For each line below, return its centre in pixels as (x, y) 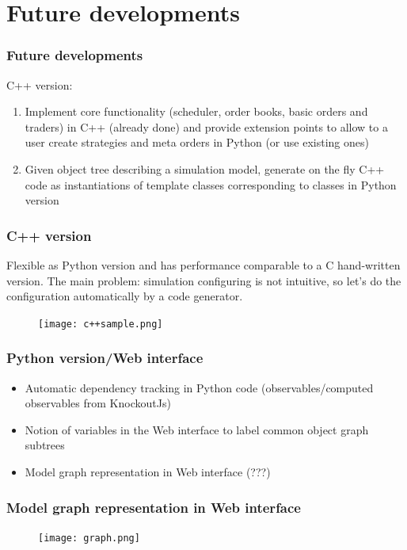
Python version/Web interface (105, 358)
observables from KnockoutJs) (98, 403)
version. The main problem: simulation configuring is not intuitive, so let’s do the (204, 280)
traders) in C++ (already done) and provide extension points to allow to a (206, 126)
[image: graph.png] (89, 538)
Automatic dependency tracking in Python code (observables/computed (199, 387)
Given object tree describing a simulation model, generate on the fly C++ (205, 168)
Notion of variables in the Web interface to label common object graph (197, 429)
